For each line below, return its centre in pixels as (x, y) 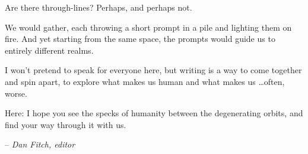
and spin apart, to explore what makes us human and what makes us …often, (145, 81)
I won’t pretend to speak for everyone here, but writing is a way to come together (153, 70)
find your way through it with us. (66, 124)
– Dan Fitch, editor (40, 144)
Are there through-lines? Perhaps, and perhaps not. (99, 7)
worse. (16, 93)
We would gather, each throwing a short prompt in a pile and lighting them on (148, 27)
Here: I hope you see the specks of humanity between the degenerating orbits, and (154, 113)
